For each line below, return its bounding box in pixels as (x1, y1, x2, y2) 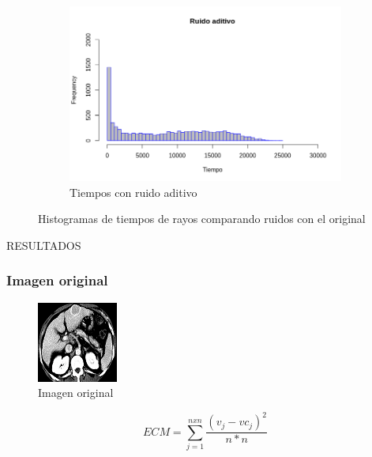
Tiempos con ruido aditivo (70, 183, 197, 200)
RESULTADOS (6, 236, 81, 253)
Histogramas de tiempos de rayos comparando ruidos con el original (38, 210, 366, 227)
